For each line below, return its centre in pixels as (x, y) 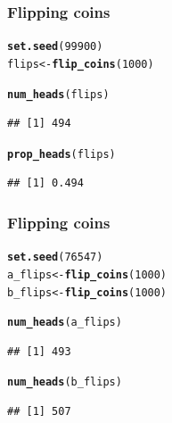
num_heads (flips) (58, 94)
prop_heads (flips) (61, 154)
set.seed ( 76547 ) (55, 257)
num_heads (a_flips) (65, 323)
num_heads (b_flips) (65, 382)
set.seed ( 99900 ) (55, 47)
